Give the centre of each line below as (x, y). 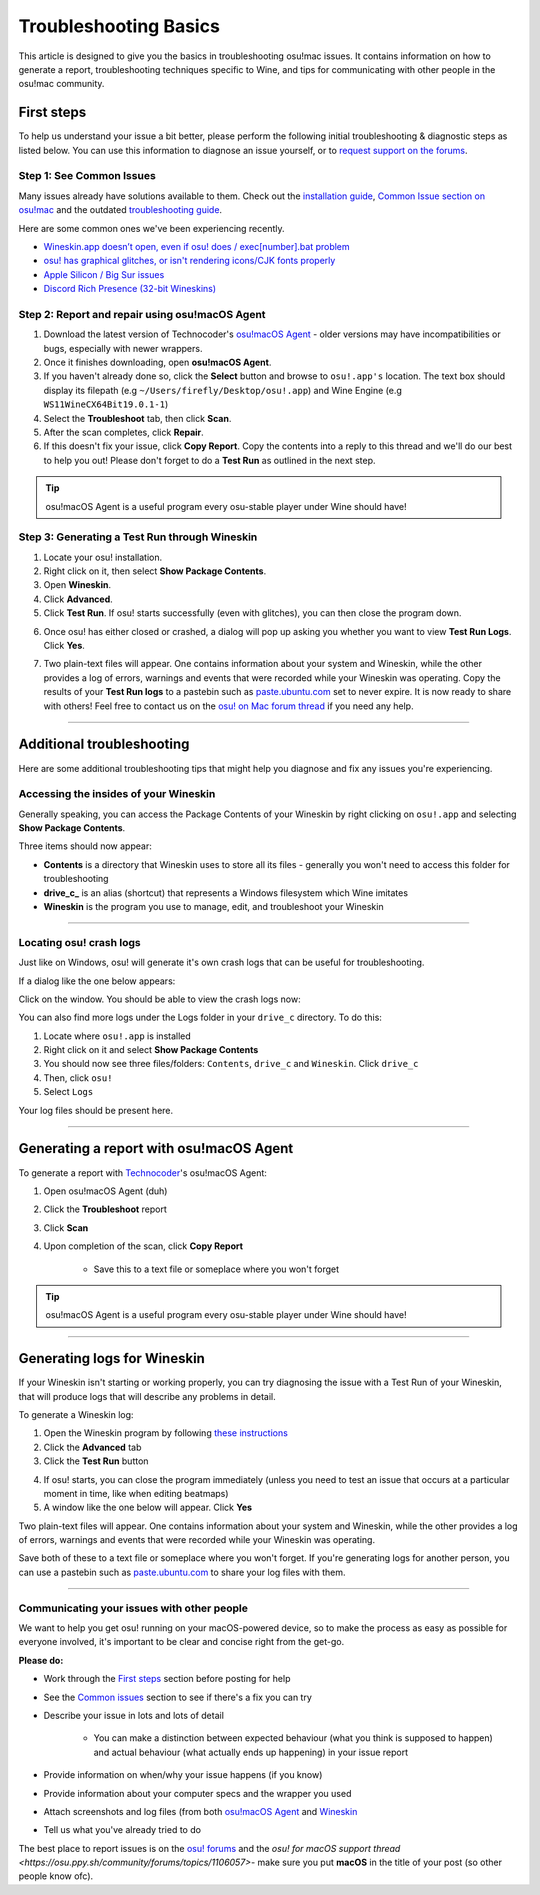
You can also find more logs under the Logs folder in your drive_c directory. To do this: (200, 1017)
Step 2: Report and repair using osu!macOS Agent (142, 314)
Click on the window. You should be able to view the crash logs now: (159, 999)
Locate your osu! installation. (103, 557)
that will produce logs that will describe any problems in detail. (147, 1396)
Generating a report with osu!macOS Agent (156, 1148)
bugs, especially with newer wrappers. (123, 348)
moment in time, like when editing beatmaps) (136, 1493)
